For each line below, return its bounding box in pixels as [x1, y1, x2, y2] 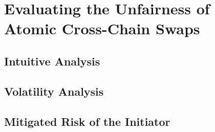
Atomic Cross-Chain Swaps [4, 18, 200, 39]
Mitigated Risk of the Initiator [4, 113, 170, 129]
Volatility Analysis [4, 83, 104, 99]
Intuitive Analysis [4, 53, 100, 69]
